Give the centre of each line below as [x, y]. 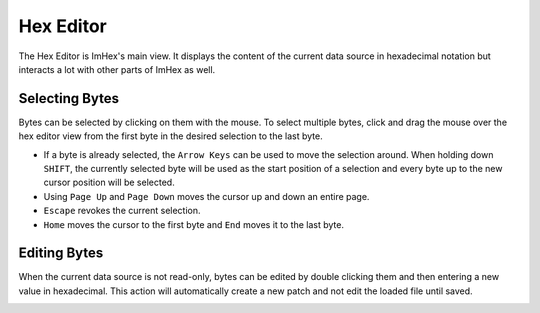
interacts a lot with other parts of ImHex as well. [117, 69]
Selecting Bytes [69, 98]
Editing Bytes [61, 253]
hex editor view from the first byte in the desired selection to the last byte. [171, 136]
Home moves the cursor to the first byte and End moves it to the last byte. [194, 224]
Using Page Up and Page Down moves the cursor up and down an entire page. [206, 196]
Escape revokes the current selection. [122, 211]
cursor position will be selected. [109, 182]
